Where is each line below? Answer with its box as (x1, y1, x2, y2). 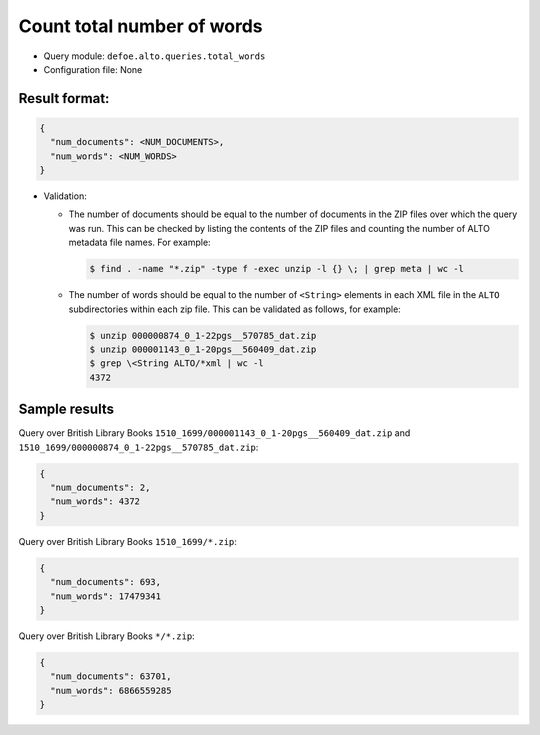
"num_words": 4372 (50, 496, 140, 507)
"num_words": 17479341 (50, 590, 162, 602)
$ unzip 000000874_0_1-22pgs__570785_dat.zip (89, 330, 317, 341)
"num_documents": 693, (50, 576, 162, 588)
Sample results (18, 401, 115, 418)
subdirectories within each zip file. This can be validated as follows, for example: (68, 303, 402, 315)
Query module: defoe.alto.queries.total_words (43, 50, 266, 62)
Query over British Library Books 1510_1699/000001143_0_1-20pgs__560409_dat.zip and (18, 427, 411, 439)
